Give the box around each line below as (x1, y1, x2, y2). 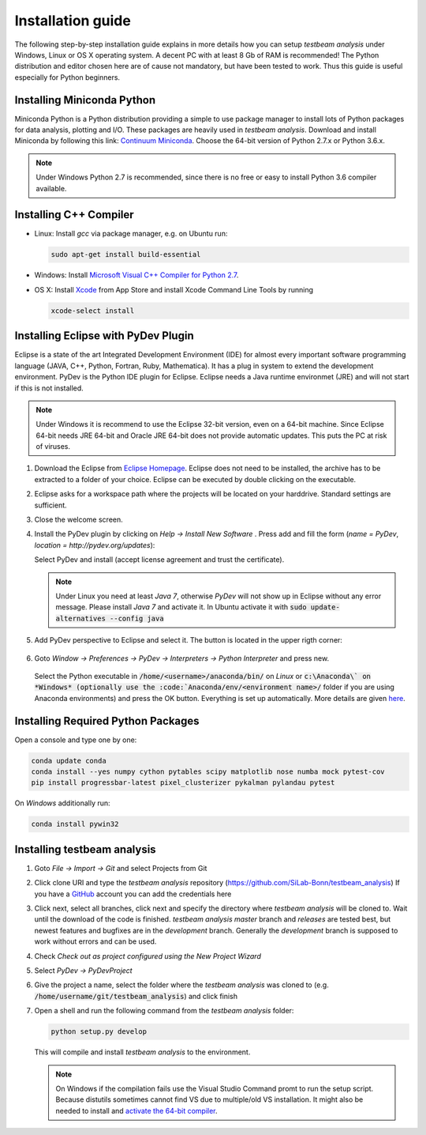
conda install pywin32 (31, 820, 119, 829)
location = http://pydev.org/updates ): (34, 540, 155, 549)
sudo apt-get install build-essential (50, 250, 201, 259)
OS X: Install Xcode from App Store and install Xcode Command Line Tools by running (34, 285, 314, 294)
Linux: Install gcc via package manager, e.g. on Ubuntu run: (34, 229, 228, 239)
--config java (109, 613, 165, 623)
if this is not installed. (14, 383, 84, 393)
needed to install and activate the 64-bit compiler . (55, 1106, 218, 1115)
